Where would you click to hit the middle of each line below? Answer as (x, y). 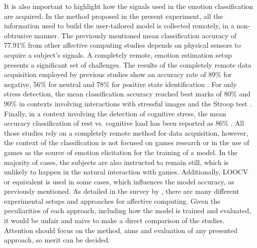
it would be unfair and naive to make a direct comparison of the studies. (114, 220)
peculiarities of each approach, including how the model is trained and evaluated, (128, 210)
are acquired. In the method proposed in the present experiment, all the (114, 16)
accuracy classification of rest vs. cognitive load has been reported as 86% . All (124, 123)
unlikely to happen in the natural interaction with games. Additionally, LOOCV (126, 172)
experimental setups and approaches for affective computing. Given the (112, 201)
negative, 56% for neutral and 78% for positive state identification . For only (121, 84)
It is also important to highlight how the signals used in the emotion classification (129, 6)
